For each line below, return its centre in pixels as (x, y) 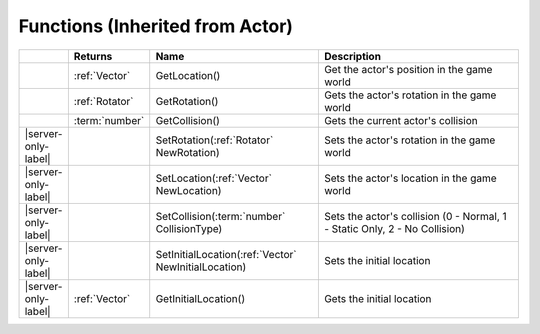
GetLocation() (188, 75)
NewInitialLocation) (201, 267)
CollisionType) (189, 228)
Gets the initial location (377, 298)
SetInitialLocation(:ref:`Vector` (226, 254)
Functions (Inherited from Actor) (156, 26)
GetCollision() (187, 120)
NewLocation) (188, 190)
